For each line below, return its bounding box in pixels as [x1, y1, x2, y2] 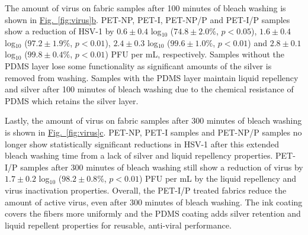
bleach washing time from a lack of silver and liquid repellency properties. [5, 149, 273, 162]
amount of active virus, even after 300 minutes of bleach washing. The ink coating [5, 195, 303, 208]
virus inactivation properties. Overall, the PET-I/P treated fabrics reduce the [5, 184, 287, 196]
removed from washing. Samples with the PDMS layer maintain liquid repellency [5, 71, 299, 83]
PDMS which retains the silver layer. [5, 94, 139, 107]
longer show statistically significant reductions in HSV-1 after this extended [5, 137, 279, 150]
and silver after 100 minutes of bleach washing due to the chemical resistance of [5, 83, 294, 95]
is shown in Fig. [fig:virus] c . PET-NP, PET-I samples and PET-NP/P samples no [5, 125, 302, 138]
